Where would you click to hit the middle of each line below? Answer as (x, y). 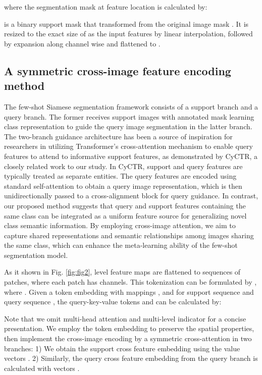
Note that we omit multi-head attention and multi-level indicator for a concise (125, 318)
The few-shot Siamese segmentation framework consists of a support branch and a (131, 106)
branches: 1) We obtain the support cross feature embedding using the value (122, 348)
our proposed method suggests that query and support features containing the (125, 205)
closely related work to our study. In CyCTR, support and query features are (123, 166)
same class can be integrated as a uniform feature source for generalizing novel (125, 215)
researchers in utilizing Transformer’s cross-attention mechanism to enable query (128, 146)
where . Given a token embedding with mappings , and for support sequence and (129, 291)
